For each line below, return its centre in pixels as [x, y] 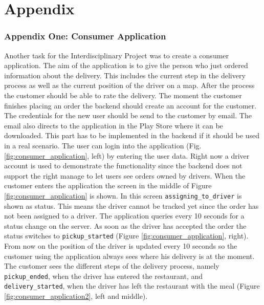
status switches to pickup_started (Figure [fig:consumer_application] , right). [126, 236]
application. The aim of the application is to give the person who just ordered [126, 65]
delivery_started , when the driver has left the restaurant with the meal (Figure [132, 286]
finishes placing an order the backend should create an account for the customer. [130, 105]
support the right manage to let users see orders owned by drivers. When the [125, 175]
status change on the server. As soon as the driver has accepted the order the [125, 225]
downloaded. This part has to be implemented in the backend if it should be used [132, 135]
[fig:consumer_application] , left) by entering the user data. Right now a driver [127, 155]
